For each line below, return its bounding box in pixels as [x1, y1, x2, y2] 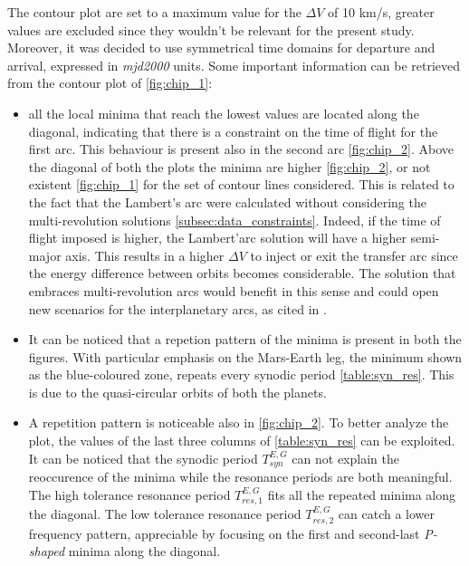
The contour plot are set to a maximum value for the [7, 3, 301, 21]
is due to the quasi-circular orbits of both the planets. [28, 382, 327, 401]
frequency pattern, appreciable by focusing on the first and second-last [28, 523, 420, 542]
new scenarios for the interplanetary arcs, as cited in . [28, 299, 327, 318]
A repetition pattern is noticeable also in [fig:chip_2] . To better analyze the [28, 413, 449, 432]
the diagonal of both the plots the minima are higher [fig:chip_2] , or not [28, 157, 431, 176]
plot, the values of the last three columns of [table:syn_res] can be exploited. [28, 431, 455, 450]
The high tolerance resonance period [28, 484, 231, 504]
